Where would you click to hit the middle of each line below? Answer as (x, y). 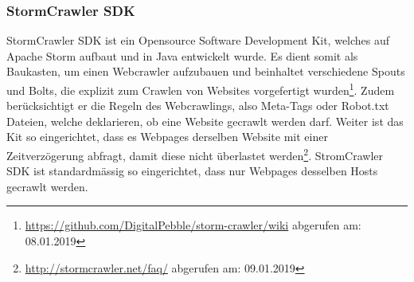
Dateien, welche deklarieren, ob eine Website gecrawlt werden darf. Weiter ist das (205, 121)
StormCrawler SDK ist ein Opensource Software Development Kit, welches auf (198, 40)
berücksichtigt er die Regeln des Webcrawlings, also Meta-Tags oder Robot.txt (198, 106)
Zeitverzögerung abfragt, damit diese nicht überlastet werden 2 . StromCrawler (195, 154)
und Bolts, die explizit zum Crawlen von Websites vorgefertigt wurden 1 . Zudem (201, 89)
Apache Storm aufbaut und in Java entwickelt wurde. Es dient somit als (182, 55)
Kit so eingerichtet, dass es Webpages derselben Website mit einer (167, 137)
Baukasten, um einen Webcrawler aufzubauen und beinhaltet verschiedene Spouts (206, 71)
